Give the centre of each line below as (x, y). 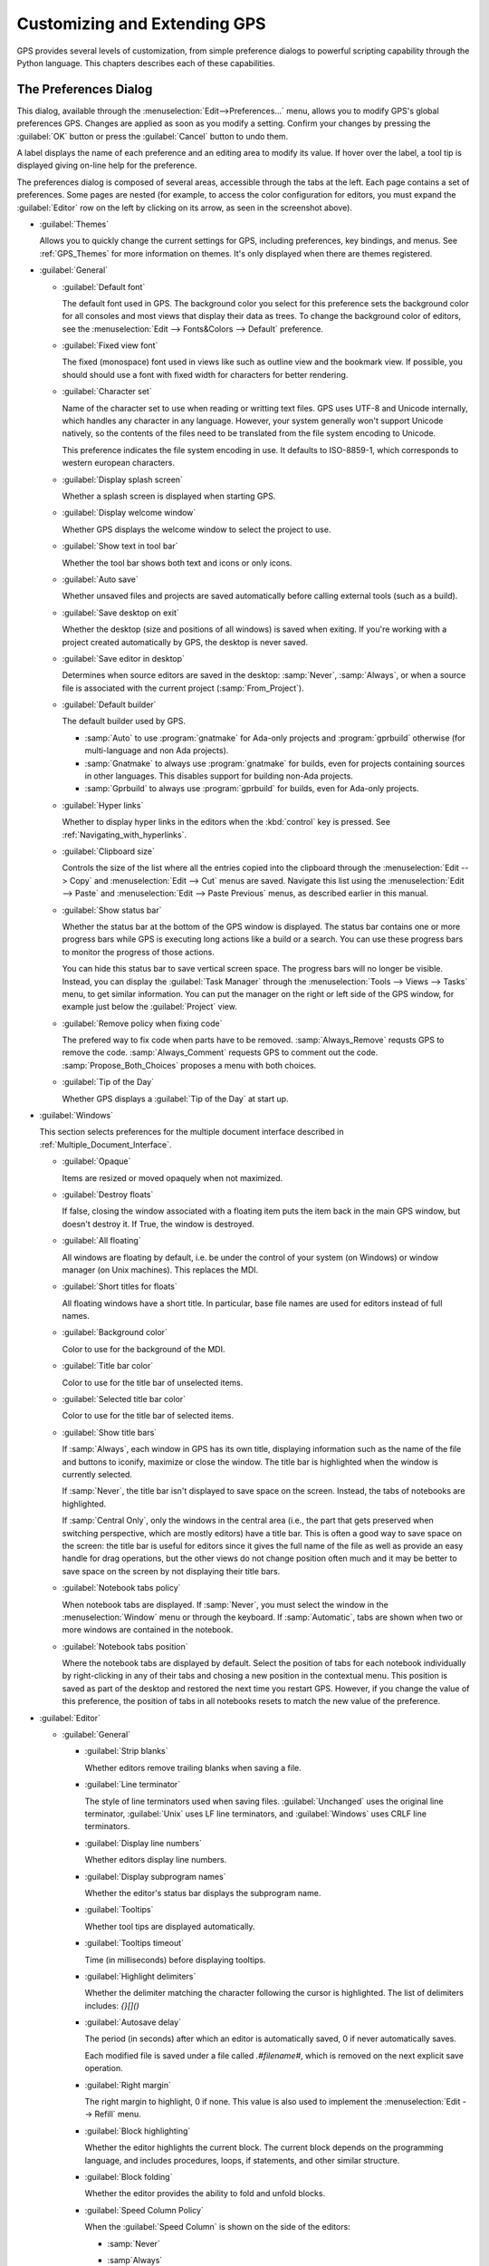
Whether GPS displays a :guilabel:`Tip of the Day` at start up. (175, 1099)
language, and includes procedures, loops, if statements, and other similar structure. (242, 2160)
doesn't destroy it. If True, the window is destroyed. (158, 1224)
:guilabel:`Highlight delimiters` (140, 1976)
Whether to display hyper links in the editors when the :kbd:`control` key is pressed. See (226, 822)
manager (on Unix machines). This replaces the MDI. (160, 1270)
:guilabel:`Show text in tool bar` (120, 546)
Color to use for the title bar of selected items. (148, 1416)
